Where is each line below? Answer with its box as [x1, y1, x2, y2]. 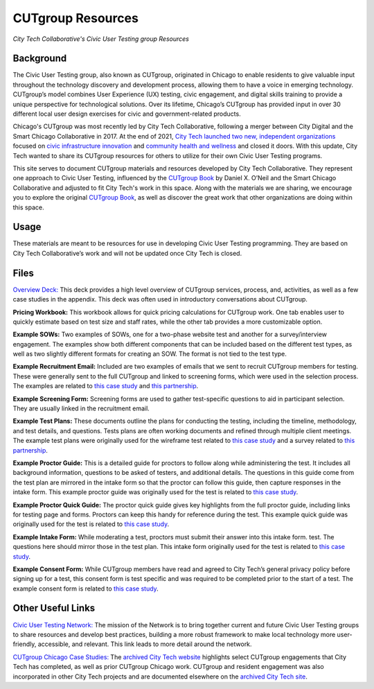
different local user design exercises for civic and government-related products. [12, 110, 242, 118]
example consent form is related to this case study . [12, 584, 159, 593]
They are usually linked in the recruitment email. [12, 404, 150, 412]
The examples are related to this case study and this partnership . [12, 382, 199, 390]
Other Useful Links [12, 602, 96, 614]
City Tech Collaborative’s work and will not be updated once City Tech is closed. [12, 249, 242, 257]
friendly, [12, 640, 37, 648]
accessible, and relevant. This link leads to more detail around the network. [37, 640, 252, 648]
